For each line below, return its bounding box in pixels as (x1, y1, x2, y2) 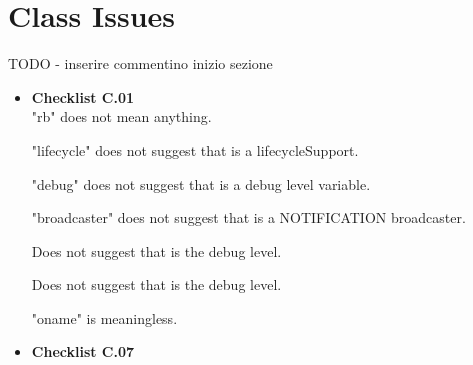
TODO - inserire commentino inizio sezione (8, 53, 273, 74)
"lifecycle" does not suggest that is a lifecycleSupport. (31, 139, 359, 160)
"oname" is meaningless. (31, 307, 178, 328)
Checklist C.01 (31, 86, 135, 107)
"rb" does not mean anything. (31, 106, 212, 127)
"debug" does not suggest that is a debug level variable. (31, 173, 371, 194)
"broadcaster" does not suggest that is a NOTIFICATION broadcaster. (31, 207, 466, 228)
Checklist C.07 (31, 341, 135, 362)
